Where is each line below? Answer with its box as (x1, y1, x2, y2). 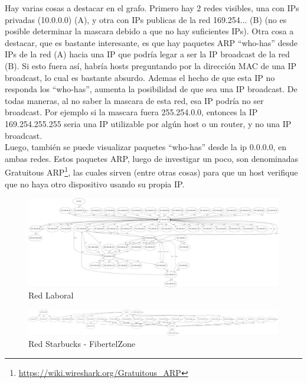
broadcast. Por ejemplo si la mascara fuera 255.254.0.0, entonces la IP (5, 106, 258, 118)
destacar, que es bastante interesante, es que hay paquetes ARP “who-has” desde (5, 36, 298, 48)
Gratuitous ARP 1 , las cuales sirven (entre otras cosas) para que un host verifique (5, 164, 298, 178)
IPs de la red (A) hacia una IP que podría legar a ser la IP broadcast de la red (5, 48, 290, 60)
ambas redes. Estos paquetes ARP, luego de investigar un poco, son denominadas (5, 152, 299, 164)
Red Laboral (28, 289, 74, 301)
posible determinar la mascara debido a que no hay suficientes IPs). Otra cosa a (5, 25, 294, 37)
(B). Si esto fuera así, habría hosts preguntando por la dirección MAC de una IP (5, 59, 297, 72)
